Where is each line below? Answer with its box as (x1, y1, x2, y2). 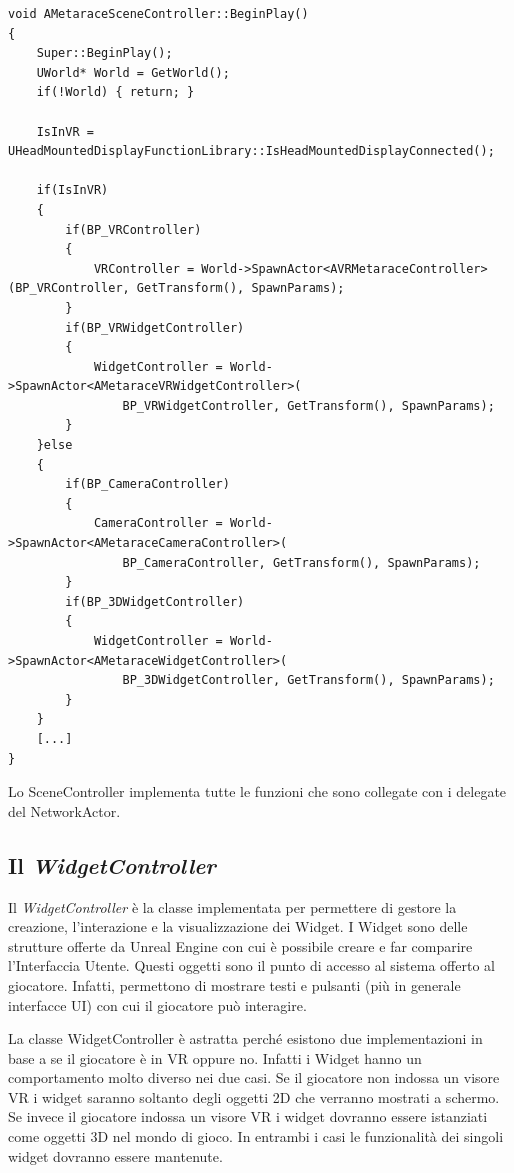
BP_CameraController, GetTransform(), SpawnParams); (122, 555, 481, 570)
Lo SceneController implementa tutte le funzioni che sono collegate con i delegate (8, 781, 507, 802)
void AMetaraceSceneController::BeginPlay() (8, 7, 309, 21)
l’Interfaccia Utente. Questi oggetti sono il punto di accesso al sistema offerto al (8, 955, 495, 976)
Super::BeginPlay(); (36, 46, 173, 61)
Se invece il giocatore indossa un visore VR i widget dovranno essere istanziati (8, 1106, 488, 1127)
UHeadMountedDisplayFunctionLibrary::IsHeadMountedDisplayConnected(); (8, 144, 495, 159)
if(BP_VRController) (65, 222, 202, 237)
